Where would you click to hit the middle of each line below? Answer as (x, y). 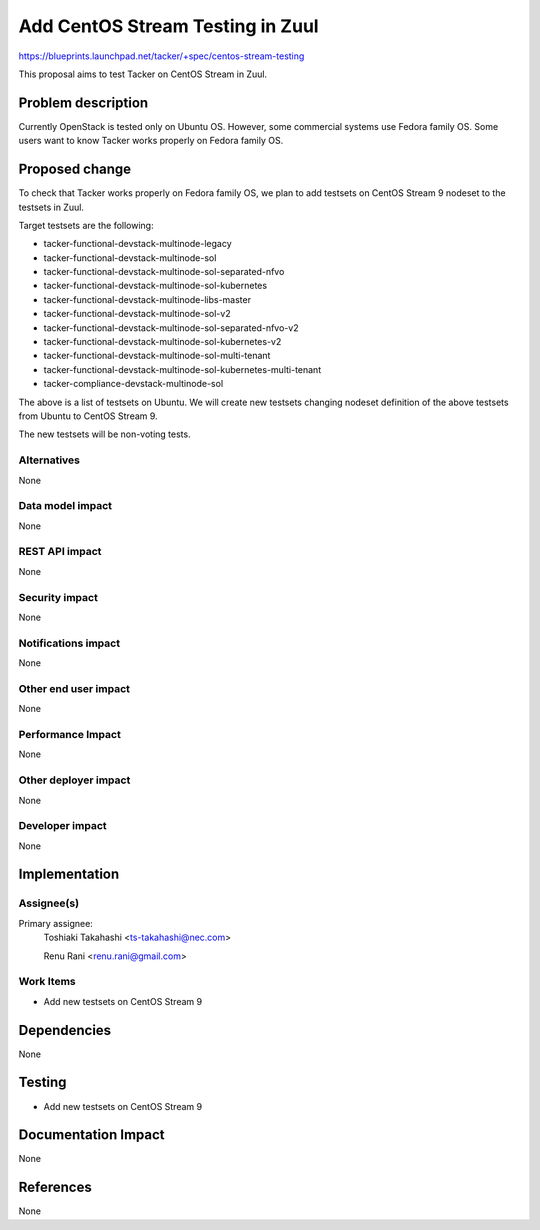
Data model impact (65, 506)
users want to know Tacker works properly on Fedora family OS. (151, 141)
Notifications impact (69, 643)
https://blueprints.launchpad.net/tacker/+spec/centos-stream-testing (161, 56)
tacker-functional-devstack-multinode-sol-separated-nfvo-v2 (171, 327)
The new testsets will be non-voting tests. (104, 434)
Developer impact (62, 826)
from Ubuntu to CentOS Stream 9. (88, 416)
